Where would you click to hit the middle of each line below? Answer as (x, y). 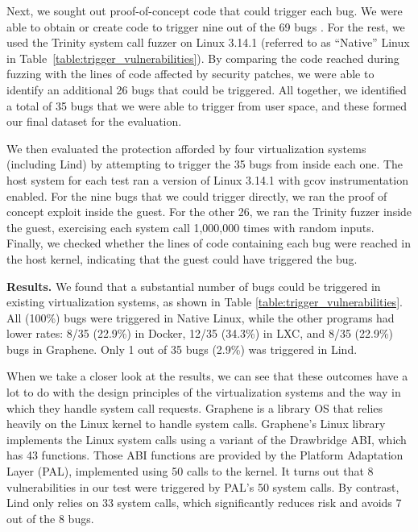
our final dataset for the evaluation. (94, 121)
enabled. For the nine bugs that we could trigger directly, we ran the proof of (197, 195)
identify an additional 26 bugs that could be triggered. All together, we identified (207, 89)
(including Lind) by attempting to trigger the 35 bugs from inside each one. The (205, 164)
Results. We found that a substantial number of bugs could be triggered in (194, 286)
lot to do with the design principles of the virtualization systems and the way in (204, 392)
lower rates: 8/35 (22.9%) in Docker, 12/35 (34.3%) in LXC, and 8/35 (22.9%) (200, 333)
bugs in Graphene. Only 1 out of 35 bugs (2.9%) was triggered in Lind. (182, 349)
